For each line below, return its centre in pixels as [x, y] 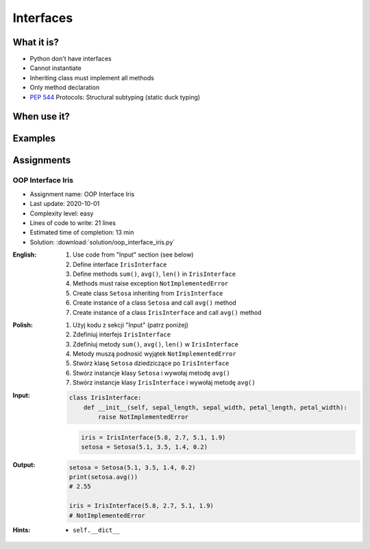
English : [25, 255]
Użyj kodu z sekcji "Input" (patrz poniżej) [131, 325]
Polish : [23, 325]
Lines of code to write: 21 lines [73, 222]
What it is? [36, 42]
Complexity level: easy [62, 213]
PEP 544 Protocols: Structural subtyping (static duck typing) [115, 97]
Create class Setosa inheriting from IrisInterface [148, 293]
